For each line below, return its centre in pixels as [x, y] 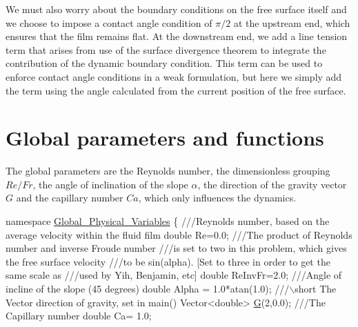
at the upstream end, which [292, 22]
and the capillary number [70, 198]
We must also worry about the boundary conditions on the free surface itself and [176, 9]
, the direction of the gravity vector [272, 184]
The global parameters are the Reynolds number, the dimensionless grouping [168, 171]
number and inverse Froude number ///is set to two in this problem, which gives [176, 248]
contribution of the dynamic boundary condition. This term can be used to [164, 63]
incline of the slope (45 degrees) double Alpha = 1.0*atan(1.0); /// [148, 289]
